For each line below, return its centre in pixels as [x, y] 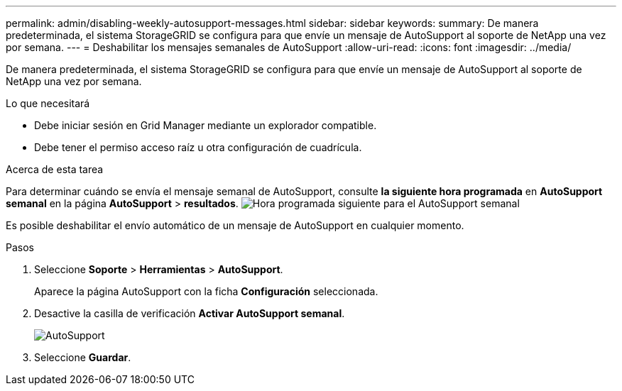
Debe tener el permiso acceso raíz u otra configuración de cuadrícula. [198, 147]
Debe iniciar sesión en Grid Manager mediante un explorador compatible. [206, 125]
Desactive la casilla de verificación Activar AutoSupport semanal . [190, 313]
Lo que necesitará [48, 103]
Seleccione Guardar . [83, 357]
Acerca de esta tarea [55, 169]
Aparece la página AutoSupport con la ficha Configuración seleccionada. [206, 291]
